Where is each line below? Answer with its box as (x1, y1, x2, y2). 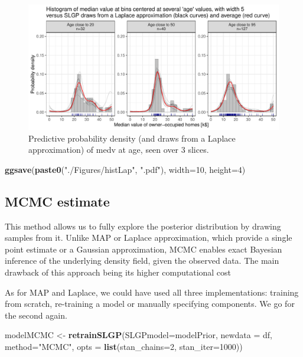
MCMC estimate (5, 192, 110, 210)
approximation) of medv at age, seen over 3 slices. (28, 143, 209, 156)
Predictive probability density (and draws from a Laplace (28, 132, 236, 144)
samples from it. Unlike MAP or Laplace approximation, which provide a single (5, 231, 292, 244)
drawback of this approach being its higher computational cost (5, 266, 232, 278)
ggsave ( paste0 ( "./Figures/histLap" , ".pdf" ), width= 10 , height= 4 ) (5, 163, 246, 175)
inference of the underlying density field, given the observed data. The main (5, 254, 279, 267)
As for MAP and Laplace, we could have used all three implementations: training (5, 286, 299, 298)
